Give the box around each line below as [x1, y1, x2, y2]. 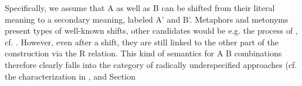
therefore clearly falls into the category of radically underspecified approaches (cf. [5, 58, 297, 70]
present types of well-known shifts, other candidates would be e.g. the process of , [5, 24, 298, 37]
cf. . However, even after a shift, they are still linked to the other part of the [5, 35, 279, 48]
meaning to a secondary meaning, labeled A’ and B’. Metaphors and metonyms [5, 13, 289, 25]
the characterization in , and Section [5, 70, 135, 82]
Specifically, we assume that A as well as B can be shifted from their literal [5, 2, 275, 13]
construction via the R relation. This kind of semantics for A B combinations [5, 47, 282, 59]
